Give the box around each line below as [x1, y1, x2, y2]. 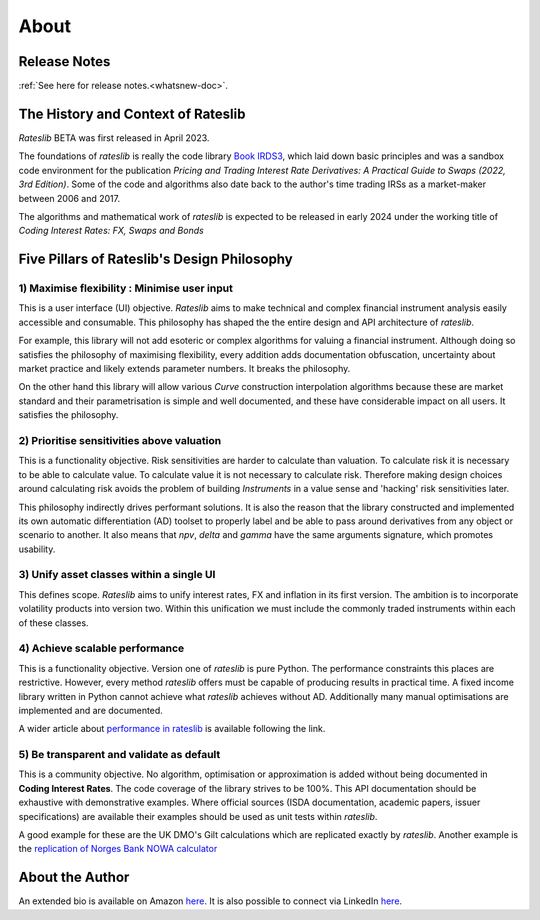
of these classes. [18, 616, 89, 629]
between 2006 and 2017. [18, 192, 120, 204]
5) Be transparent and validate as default [18, 748, 221, 762]
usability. [18, 543, 56, 555]
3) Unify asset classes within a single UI [18, 568, 216, 582]
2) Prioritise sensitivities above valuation [18, 433, 222, 447]
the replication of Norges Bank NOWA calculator [18, 843, 218, 855]
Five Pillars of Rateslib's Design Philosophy [18, 251, 294, 268]
